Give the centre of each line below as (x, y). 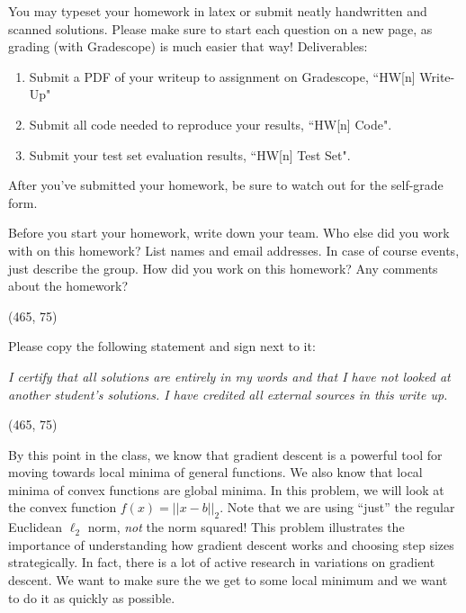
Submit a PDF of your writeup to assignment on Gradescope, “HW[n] (222, 76)
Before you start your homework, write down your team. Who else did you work (229, 233)
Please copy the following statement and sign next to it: (162, 346)
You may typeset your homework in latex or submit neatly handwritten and (218, 11)
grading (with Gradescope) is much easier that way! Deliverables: (188, 46)
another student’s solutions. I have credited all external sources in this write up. (228, 394)
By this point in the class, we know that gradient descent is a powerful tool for (225, 454)
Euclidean (36, 527)
